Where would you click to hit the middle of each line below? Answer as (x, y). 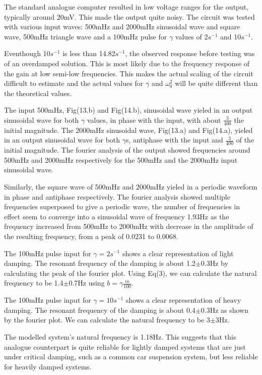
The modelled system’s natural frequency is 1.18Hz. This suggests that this (120, 336)
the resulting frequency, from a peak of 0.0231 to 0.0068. (91, 236)
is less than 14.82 (89, 53)
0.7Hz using (87, 283)
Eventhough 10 (27, 53)
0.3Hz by (214, 263)
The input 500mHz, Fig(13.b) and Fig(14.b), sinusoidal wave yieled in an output (128, 110)
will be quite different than (216, 83)
